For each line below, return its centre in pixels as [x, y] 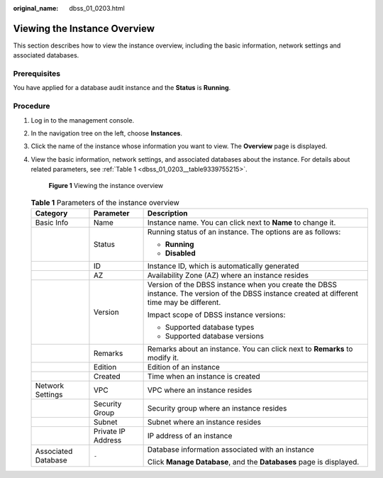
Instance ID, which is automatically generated [223, 266]
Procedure [32, 106]
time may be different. [184, 303]
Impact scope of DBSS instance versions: [216, 315]
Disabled [180, 253]
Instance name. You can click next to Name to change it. [242, 223]
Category [51, 213]
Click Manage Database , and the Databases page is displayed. [253, 462]
